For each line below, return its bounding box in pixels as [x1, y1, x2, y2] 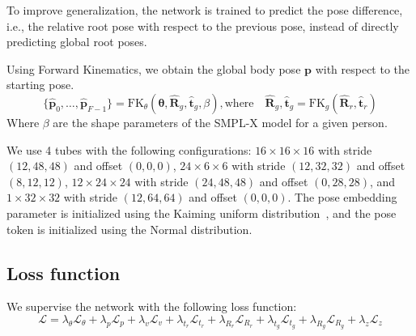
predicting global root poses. [6, 33, 147, 50]
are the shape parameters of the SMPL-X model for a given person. [53, 113, 388, 130]
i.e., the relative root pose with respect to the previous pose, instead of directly [6, 17, 399, 34]
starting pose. [6, 76, 74, 93]
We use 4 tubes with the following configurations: [6, 141, 252, 158]
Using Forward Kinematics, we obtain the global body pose [6, 60, 301, 77]
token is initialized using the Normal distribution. [6, 220, 253, 237]
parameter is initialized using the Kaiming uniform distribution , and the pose [6, 204, 397, 221]
